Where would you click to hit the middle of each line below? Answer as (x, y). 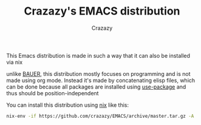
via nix (15, 62)
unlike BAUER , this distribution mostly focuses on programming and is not (98, 73)
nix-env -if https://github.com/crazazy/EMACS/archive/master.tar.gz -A (100, 116)
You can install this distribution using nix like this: (68, 105)
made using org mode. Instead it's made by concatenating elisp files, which (101, 80)
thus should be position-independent (53, 93)
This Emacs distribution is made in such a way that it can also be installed (98, 55)
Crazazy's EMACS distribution (102, 11)
